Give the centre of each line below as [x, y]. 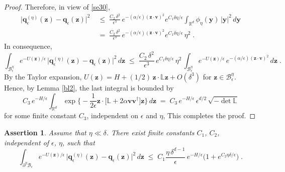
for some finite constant [40, 115]
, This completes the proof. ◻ [209, 115]
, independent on [113, 115]
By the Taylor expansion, [43, 76]
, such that [79, 142]
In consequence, [28, 46]
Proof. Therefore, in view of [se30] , [57, 7]
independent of [27, 142]
